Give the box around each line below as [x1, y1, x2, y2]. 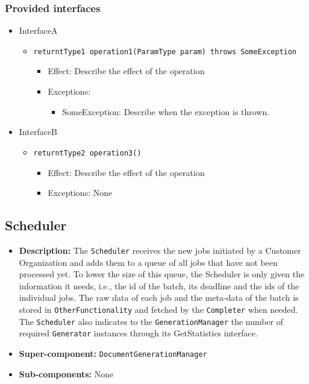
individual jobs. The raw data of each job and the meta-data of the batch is [19, 291, 299, 304]
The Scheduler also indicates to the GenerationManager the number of [19, 315, 284, 327]
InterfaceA [19, 24, 58, 37]
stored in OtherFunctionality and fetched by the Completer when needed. [19, 303, 298, 315]
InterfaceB [19, 125, 58, 138]
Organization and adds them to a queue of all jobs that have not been [19, 256, 278, 268]
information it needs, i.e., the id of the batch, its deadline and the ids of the [19, 279, 299, 292]
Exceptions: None [48, 186, 113, 199]
